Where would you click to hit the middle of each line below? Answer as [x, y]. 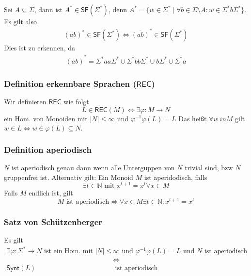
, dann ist [48, 9]
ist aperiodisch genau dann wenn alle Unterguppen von [93, 167]
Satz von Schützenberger [53, 221]
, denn [118, 9]
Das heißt [193, 118]
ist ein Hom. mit [69, 252]
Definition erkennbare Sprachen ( [70, 83]
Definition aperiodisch [48, 149]
